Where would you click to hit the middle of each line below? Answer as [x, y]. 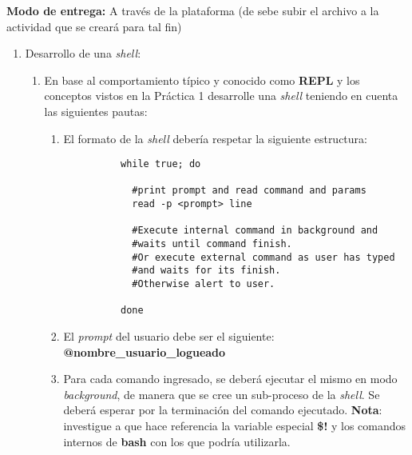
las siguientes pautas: [96, 111]
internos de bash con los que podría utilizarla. [177, 441]
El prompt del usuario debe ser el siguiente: [169, 336]
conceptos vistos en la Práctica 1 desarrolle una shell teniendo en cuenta [221, 96]
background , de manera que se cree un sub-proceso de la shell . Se [222, 394]
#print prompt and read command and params [249, 191]
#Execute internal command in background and [255, 231]
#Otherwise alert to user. [204, 284]
